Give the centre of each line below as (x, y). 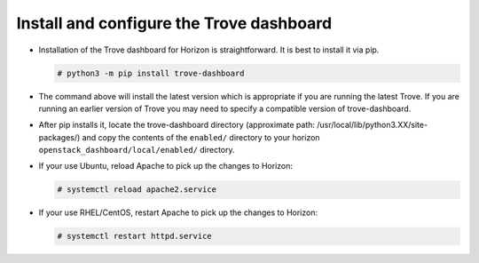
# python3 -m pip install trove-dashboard (151, 73)
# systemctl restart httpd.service (134, 236)
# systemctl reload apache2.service (137, 190)
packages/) (59, 137)
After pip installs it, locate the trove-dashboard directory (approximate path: (177, 125)
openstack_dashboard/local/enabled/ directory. (137, 150)
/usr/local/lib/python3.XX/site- (372, 125)
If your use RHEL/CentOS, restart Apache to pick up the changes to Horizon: (178, 212)
